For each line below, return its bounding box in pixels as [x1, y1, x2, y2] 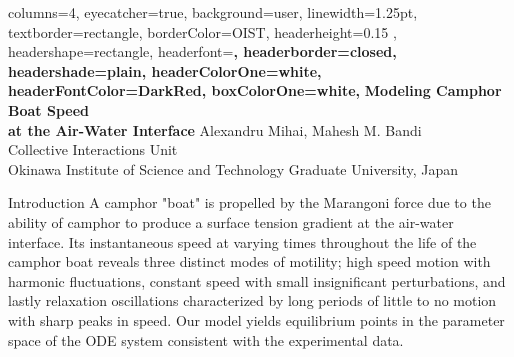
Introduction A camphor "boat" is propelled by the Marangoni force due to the [8, 192, 491, 213]
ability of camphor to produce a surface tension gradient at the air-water [8, 211, 454, 232]
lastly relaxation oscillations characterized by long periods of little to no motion [8, 290, 497, 311]
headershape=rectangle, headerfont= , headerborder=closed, [8, 41, 397, 62]
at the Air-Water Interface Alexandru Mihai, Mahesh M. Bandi [8, 119, 422, 140]
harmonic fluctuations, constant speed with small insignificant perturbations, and [8, 270, 506, 291]
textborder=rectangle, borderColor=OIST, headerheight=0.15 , [8, 21, 397, 42]
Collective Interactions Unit [8, 139, 178, 160]
